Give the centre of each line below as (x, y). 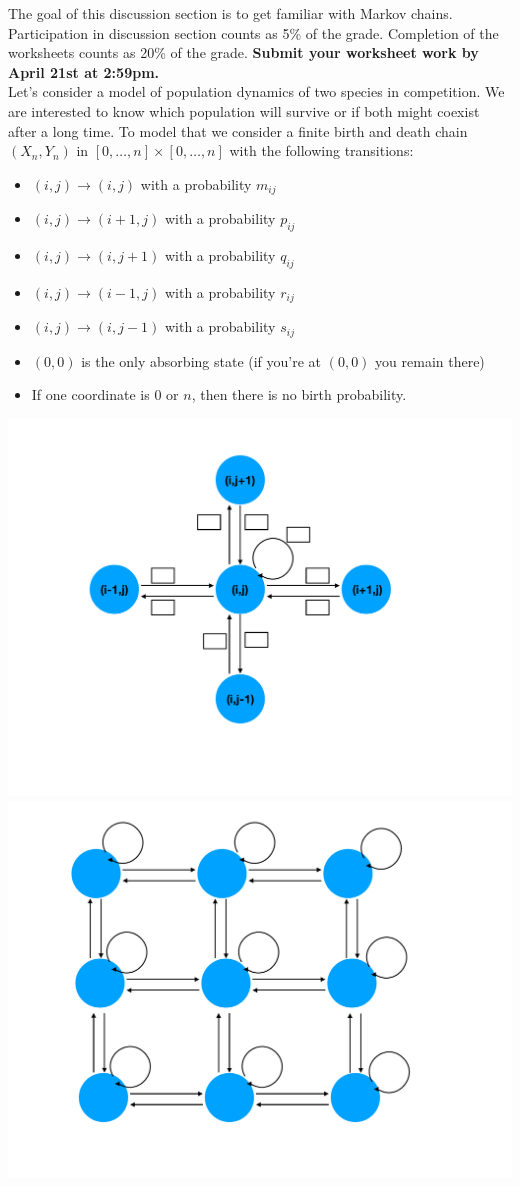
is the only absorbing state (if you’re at (201, 360)
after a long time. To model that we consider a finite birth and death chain (238, 130)
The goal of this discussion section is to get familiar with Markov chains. (230, 13)
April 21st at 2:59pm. (84, 71)
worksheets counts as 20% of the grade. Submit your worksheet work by (243, 52)
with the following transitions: (321, 150)
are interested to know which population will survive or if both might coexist (244, 110)
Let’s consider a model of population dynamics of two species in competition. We (256, 91)
